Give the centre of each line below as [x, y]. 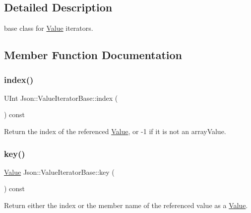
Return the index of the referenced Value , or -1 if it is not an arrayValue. [115, 131]
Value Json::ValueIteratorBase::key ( [59, 172]
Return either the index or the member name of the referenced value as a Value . [126, 205]
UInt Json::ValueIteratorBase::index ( [61, 98]
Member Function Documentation [93, 55]
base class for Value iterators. [49, 28]
